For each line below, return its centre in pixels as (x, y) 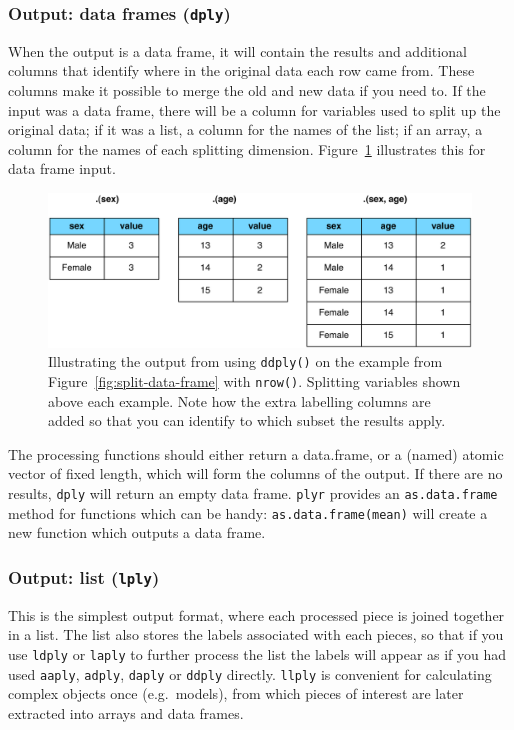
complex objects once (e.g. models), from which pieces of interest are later (236, 693)
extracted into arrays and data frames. (126, 712)
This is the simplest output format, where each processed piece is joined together (256, 614)
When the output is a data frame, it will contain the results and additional (237, 50)
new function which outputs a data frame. (137, 532)
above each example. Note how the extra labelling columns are (239, 400)
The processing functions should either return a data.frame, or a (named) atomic (256, 453)
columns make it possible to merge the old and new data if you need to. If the (247, 89)
